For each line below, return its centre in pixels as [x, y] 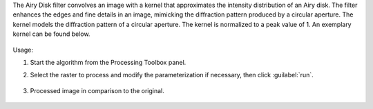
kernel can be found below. [51, 34]
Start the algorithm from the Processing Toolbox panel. [108, 62]
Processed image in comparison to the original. [97, 90]
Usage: [23, 50]
